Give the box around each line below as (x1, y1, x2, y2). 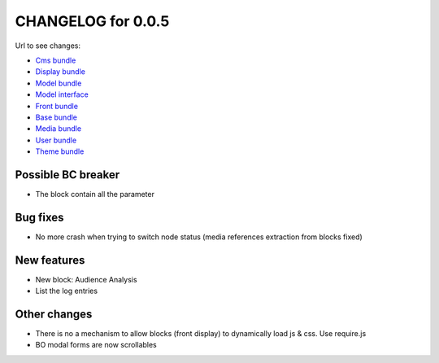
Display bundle (35, 67, 85, 77)
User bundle (35, 135, 77, 145)
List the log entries (35, 286, 98, 296)
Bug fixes (15, 210, 64, 224)
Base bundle (35, 112, 77, 122)
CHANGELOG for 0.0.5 (15, 12, 170, 30)
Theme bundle (35, 147, 85, 156)
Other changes (15, 307, 93, 321)
